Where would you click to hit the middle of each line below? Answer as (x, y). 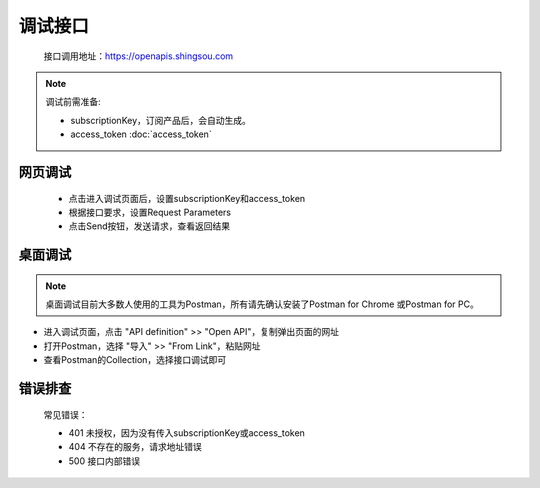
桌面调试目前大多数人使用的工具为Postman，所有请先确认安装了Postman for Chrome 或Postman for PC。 (262, 304)
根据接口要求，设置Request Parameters (150, 212)
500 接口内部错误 (104, 461)
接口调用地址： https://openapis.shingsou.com (138, 56)
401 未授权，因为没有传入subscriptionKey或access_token (186, 433)
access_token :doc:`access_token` (141, 134)
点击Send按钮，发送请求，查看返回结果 (149, 226)
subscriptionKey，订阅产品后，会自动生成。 (161, 120)
